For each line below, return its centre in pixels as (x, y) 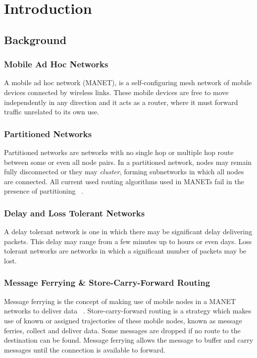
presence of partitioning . (44, 191)
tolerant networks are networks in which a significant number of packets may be (125, 251)
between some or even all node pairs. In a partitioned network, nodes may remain (128, 162)
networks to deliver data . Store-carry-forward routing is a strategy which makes (128, 311)
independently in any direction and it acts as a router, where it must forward (121, 102)
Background (35, 39)
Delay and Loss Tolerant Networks (75, 213)
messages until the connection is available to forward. (85, 349)
